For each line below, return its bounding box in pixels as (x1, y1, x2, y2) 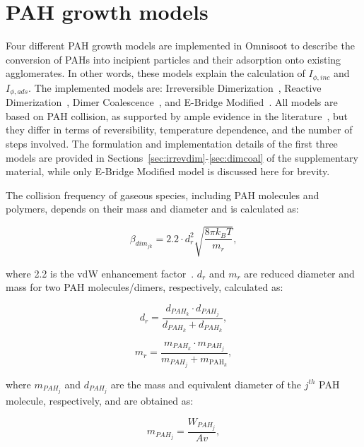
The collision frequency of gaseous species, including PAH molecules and (6, 187, 319, 202)
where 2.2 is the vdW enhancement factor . (6, 266, 194, 280)
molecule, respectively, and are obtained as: (6, 393, 194, 407)
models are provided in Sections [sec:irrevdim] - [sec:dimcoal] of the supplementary (6, 150, 358, 165)
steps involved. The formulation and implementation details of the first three (6, 136, 338, 150)
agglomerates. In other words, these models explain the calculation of (6, 66, 305, 81)
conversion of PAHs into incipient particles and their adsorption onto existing (6, 52, 341, 66)
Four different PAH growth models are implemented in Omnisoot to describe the (6, 38, 355, 53)
